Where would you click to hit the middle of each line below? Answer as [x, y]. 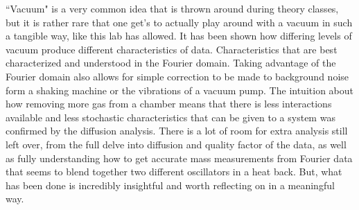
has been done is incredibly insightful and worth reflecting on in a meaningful [170, 185]
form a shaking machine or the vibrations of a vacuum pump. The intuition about [179, 90]
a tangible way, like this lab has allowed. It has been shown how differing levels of [179, 36]
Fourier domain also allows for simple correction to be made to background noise [177, 76]
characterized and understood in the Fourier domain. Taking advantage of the [171, 63]
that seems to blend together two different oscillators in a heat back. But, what [174, 172]
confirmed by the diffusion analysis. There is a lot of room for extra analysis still [177, 131]
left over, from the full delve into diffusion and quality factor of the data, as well [176, 144]
